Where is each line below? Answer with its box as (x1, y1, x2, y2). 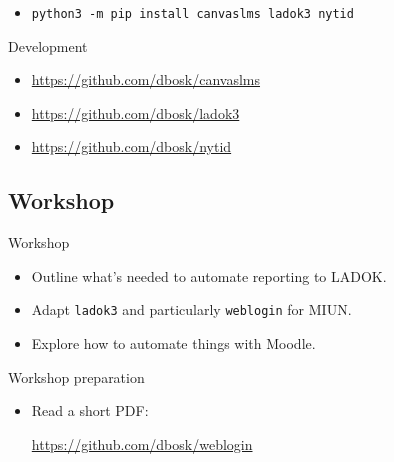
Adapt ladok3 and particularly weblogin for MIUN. (31, 299, 352, 320)
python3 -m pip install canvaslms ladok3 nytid (31, 7, 354, 21)
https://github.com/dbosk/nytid (31, 136, 232, 157)
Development (8, 35, 88, 56)
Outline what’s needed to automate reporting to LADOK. (31, 265, 387, 286)
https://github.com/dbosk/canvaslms (31, 69, 261, 90)
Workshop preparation (8, 366, 145, 387)
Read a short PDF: (31, 400, 149, 421)
